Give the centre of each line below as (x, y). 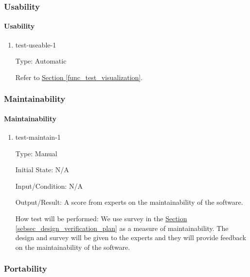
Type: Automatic (41, 61)
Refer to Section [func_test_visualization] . (79, 77)
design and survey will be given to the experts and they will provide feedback (131, 237)
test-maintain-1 (38, 137)
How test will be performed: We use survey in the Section (101, 219)
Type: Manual (36, 153)
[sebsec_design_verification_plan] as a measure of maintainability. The (122, 228)
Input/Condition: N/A (49, 186)
